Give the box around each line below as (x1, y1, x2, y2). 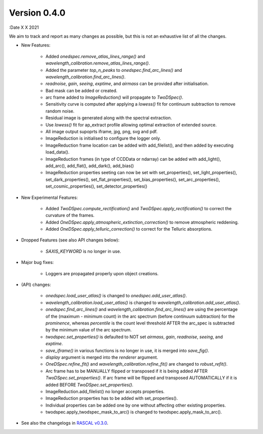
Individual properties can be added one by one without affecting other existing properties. (45, 402, 226, 408)
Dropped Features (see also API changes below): (21, 237, 119, 243)
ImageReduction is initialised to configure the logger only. (45, 135, 161, 141)
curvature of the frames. (45, 213, 95, 218)
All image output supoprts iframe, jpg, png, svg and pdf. (45, 129, 158, 134)
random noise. (45, 108, 75, 114)
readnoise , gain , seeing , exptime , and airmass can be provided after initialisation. (45, 81, 209, 87)
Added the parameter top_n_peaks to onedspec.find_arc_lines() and (45, 67, 182, 73)
